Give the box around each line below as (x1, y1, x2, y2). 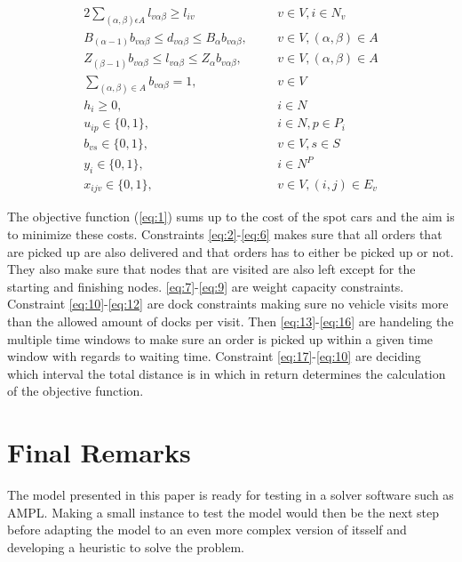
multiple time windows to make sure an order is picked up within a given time (7, 329, 434, 348)
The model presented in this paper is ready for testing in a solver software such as (7, 486, 454, 504)
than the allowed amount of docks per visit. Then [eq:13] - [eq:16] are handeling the (7, 311, 454, 330)
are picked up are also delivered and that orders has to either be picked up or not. (7, 242, 454, 261)
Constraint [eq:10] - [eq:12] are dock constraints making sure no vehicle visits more (7, 294, 449, 313)
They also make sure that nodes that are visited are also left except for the (7, 260, 416, 278)
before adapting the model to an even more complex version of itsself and (7, 520, 407, 539)
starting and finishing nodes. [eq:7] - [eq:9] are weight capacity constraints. (7, 277, 404, 295)
